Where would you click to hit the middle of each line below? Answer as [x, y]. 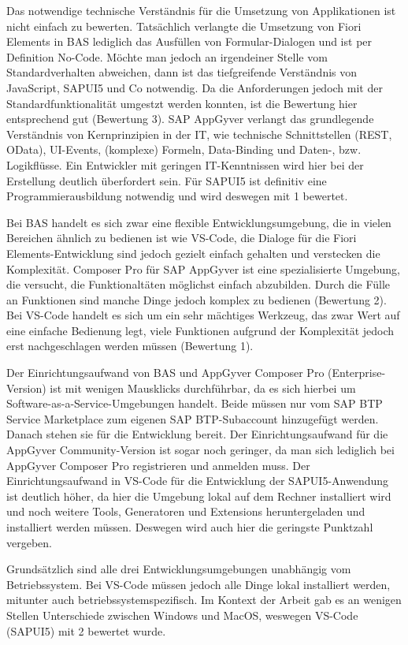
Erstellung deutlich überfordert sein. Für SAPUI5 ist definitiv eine [167, 180]
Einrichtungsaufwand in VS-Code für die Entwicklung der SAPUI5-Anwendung [198, 481]
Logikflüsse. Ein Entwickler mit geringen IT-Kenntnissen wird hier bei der [185, 164]
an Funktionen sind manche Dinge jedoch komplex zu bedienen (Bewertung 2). [197, 299]
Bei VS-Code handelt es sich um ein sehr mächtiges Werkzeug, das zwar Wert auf [203, 315]
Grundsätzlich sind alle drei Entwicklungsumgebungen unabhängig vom [179, 569]
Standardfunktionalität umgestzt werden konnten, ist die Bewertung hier [182, 103]
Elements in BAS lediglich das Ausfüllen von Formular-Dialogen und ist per [189, 41]
